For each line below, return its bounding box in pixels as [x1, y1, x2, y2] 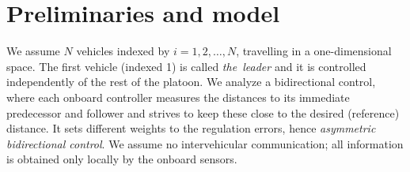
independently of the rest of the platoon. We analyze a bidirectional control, [6, 73, 376, 90]
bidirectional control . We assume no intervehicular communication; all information [6, 135, 404, 151]
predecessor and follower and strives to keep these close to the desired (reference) [6, 104, 400, 121]
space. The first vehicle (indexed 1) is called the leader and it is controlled [6, 58, 366, 74]
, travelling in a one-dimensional [236, 43, 392, 59]
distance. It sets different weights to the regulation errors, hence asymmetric [6, 120, 376, 136]
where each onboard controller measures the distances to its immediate [6, 88, 350, 105]
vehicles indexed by [76, 43, 170, 59]
